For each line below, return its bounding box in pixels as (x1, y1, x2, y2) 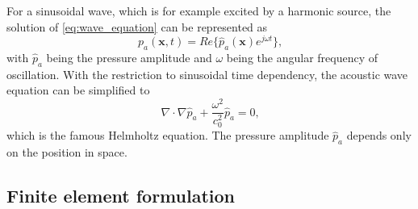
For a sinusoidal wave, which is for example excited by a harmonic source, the (6, 2, 391, 19)
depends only (346, 127, 412, 144)
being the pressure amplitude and (46, 49, 212, 66)
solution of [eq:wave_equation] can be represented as (6, 18, 268, 35)
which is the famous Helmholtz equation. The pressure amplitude (6, 127, 329, 144)
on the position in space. (6, 144, 127, 161)
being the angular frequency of (226, 49, 378, 66)
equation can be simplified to (6, 82, 150, 98)
